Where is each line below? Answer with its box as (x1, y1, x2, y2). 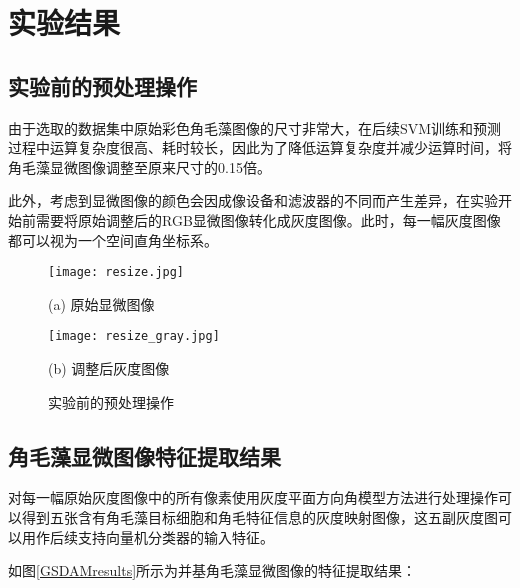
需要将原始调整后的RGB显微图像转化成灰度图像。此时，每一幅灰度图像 (35, 209, 501, 230)
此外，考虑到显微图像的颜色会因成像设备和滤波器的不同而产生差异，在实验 (8, 190, 498, 211)
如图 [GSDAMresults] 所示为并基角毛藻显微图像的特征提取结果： (8, 560, 417, 581)
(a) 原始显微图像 (48, 293, 155, 314)
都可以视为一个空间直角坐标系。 (8, 229, 218, 250)
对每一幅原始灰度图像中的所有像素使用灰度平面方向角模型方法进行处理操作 (8, 487, 498, 508)
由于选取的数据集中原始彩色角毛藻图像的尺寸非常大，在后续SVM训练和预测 (8, 117, 502, 138)
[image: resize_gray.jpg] (48, 329, 220, 344)
